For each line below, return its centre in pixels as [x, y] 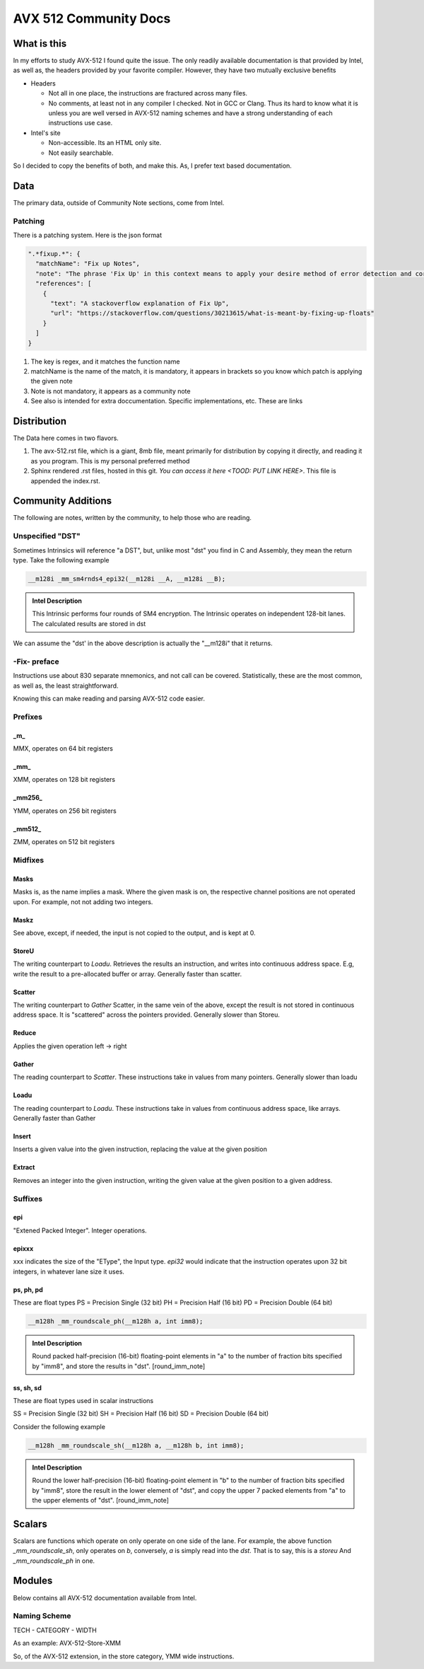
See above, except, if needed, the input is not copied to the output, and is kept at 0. [134, 932]
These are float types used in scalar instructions [83, 1401]
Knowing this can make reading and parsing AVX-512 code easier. [109, 699]
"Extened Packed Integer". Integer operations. [80, 1230]
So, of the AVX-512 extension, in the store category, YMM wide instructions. [124, 1656]
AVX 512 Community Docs [92, 18]
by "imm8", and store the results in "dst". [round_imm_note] [119, 1366]
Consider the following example [59, 1426]
